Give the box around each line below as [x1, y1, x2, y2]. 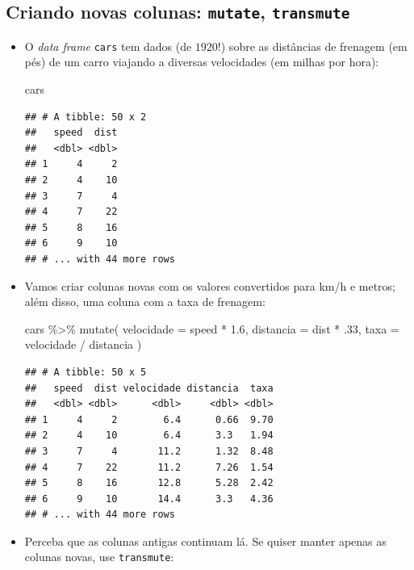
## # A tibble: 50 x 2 [24, 111, 147, 123]
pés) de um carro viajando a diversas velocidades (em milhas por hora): [24, 53, 379, 70]
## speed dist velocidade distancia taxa [24, 382, 274, 394]
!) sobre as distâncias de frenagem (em [217, 37, 408, 54]
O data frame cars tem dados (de [24, 37, 192, 54]
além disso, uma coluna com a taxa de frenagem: [24, 293, 266, 310]
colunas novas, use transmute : [24, 548, 174, 565]
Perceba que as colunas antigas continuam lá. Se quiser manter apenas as [24, 532, 387, 549]
